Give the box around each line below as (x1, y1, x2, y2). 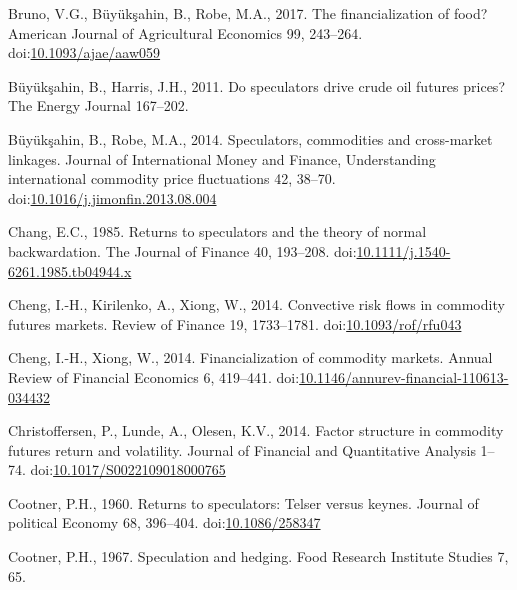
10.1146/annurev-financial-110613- (299, 366, 509, 387)
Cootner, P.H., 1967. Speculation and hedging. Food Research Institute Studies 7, (8, 546, 509, 567)
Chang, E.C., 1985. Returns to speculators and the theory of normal (8, 221, 427, 242)
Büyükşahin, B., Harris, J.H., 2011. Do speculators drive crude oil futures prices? (8, 75, 505, 96)
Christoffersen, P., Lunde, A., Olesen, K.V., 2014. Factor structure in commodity (8, 420, 504, 441)
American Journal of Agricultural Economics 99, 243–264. (8, 22, 363, 43)
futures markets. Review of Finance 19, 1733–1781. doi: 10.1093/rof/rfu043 (8, 313, 462, 334)
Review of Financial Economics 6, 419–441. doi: (8, 366, 300, 387)
